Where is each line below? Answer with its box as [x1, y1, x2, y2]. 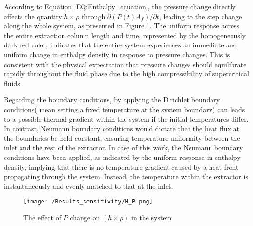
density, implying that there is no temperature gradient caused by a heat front [4, 161, 239, 172]
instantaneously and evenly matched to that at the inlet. [4, 181, 173, 191]
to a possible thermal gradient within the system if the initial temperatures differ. [4, 113, 249, 124]
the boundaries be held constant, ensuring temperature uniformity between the [4, 133, 240, 143]
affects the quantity [4, 11, 62, 21]
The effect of [23, 212, 61, 222]
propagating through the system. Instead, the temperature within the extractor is [4, 171, 248, 181]
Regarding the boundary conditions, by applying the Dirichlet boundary [4, 94, 220, 105]
